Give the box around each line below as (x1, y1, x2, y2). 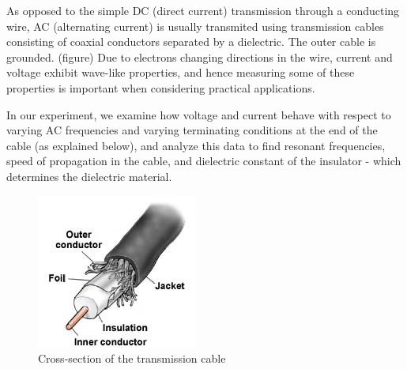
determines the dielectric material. (6, 168, 172, 184)
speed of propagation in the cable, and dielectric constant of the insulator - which (6, 152, 401, 169)
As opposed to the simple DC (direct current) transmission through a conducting (6, 2, 400, 18)
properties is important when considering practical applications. (6, 79, 315, 96)
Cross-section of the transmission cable (38, 350, 226, 367)
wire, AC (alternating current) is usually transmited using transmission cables (6, 17, 384, 34)
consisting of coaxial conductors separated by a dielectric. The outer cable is (6, 33, 376, 50)
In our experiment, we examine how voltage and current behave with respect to (6, 106, 391, 122)
